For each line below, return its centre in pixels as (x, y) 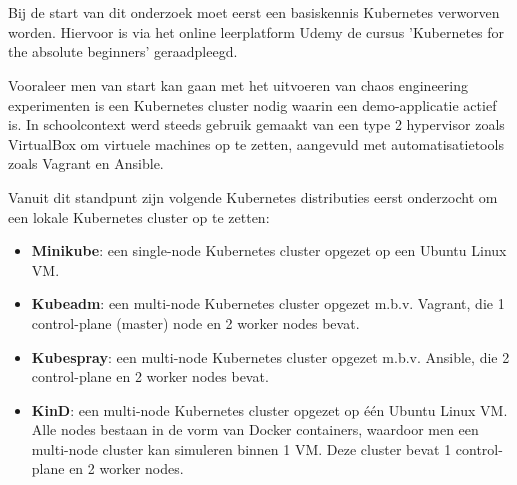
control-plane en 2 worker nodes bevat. (150, 376)
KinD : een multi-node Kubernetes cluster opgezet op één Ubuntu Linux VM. (269, 409)
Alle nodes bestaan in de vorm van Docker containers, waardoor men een (255, 429)
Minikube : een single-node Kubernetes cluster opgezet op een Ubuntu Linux (269, 250)
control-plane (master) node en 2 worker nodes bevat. (195, 322)
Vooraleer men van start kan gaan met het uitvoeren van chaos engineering (238, 84)
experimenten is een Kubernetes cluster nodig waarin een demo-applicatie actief (252, 104)
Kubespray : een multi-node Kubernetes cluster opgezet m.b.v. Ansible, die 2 (270, 356)
